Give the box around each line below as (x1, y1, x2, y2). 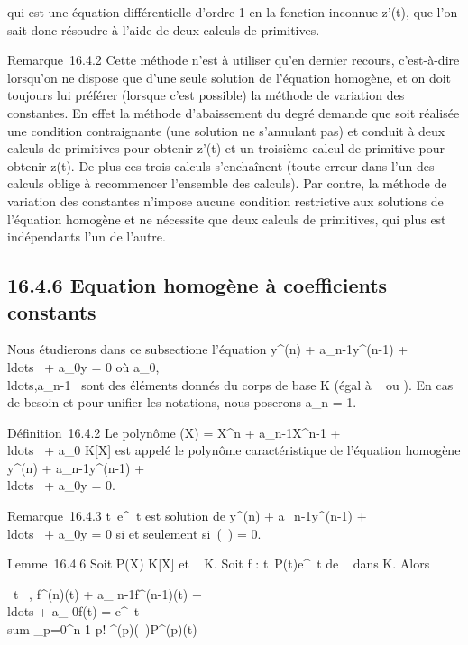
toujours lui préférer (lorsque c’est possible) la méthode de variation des (7, 86, 405, 104)
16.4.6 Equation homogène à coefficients (7, 271, 388, 299)
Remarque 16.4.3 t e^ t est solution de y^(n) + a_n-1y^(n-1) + (7, 506, 367, 525)
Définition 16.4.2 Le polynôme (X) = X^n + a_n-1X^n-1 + (7, 422, 341, 441)
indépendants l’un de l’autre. (7, 227, 166, 246)
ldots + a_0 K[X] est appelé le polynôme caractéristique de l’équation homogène (7, 441, 461, 459)
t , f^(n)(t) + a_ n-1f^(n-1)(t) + (13, 584, 202, 603)
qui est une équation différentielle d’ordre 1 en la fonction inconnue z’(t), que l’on (7, 3, 458, 21)
